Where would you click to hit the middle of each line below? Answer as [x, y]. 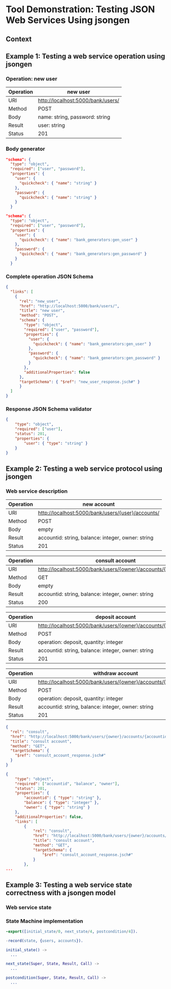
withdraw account [116, 674]
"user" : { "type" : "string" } [56, 443]
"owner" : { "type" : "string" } [57, 808]
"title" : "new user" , [42, 311]
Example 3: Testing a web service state [69, 885]
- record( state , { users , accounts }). [44, 941]
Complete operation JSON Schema [49, 276]
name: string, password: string [74, 117]
